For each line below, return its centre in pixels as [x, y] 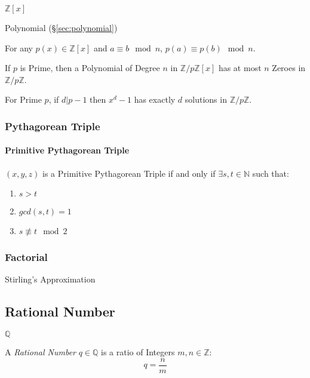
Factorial [26, 257]
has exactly [155, 99]
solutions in [206, 99]
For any [19, 47]
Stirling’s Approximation [50, 279]
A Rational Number [40, 352]
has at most [240, 68]
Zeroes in [289, 68]
